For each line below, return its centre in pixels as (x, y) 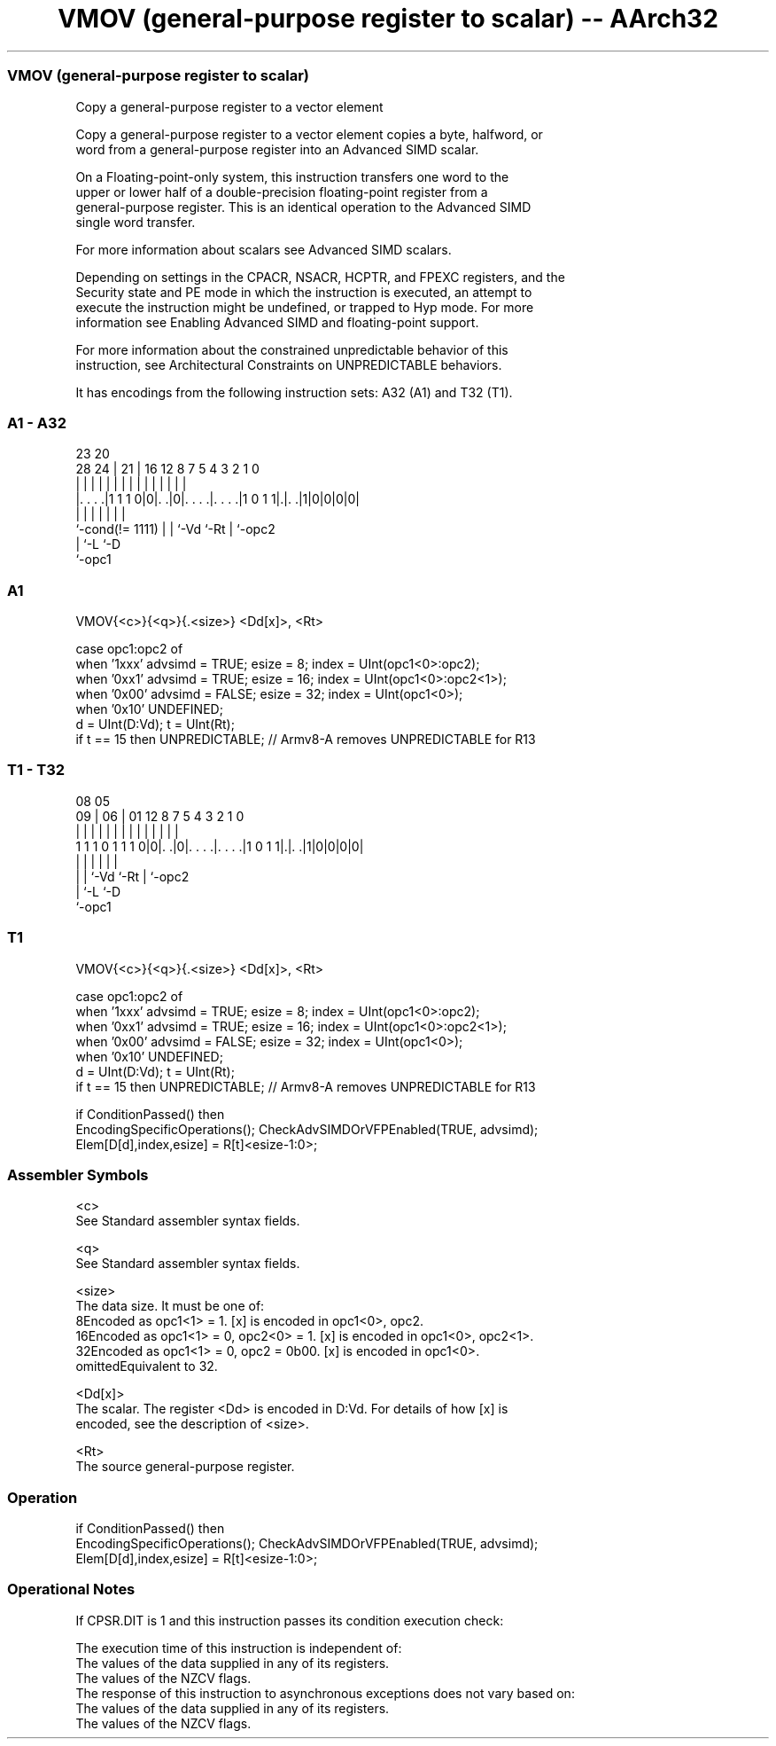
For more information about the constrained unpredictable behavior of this (292, 349)
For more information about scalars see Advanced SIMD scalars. (264, 249)
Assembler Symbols (78, 1174)
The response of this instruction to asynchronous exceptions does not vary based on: (325, 1693)
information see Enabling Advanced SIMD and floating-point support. (277, 322)
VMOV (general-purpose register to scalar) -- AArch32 (388, 19)
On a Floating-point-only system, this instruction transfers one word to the (292, 176)
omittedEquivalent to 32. (147, 1366)
